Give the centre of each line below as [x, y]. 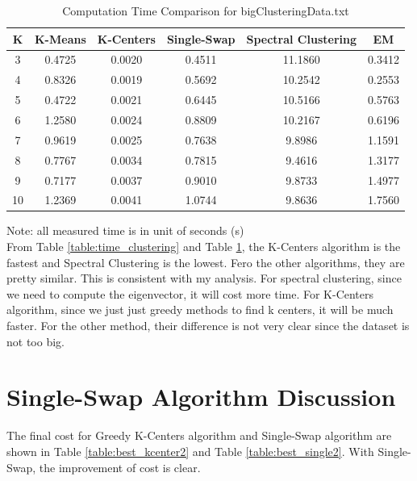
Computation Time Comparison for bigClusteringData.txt [206, 10]
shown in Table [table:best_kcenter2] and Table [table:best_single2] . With [190, 451]
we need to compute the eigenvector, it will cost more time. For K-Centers [190, 293]
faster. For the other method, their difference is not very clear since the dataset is [208, 325]
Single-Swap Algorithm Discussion [201, 397]
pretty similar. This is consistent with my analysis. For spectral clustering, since [204, 278]
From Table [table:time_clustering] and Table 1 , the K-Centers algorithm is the [204, 247]
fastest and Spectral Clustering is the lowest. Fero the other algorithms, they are [206, 262]
